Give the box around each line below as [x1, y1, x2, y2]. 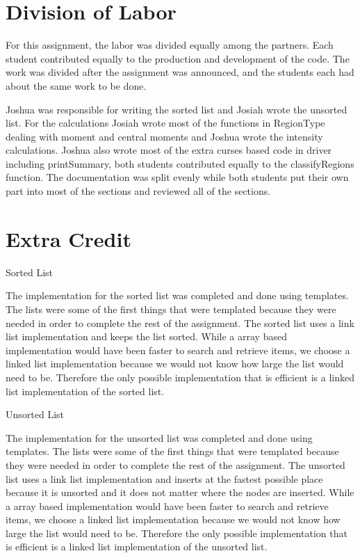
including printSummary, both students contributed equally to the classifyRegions [6, 156, 354, 170]
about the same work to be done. [6, 78, 147, 93]
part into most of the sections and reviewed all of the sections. [6, 184, 271, 198]
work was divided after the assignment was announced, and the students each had [6, 65, 354, 79]
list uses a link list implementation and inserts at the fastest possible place [6, 471, 323, 486]
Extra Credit [6, 224, 131, 253]
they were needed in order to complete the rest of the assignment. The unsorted [6, 457, 345, 472]
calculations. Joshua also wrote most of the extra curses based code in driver [6, 143, 332, 157]
